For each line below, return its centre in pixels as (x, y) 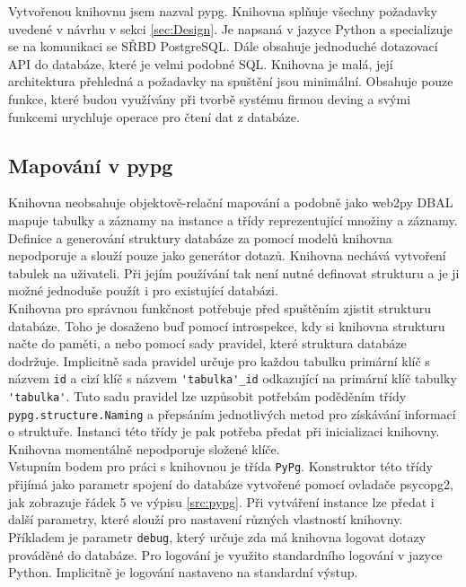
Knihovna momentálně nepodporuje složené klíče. (144, 448)
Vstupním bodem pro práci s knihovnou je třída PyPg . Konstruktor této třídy (220, 466)
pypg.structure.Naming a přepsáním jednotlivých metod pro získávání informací (232, 413)
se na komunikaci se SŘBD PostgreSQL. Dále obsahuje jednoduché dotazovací (223, 46)
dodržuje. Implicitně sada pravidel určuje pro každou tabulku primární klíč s (219, 360)
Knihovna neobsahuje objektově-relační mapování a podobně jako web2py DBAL (231, 202)
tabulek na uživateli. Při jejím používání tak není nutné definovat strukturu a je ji (234, 272)
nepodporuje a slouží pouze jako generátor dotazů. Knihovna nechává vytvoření (227, 255)
